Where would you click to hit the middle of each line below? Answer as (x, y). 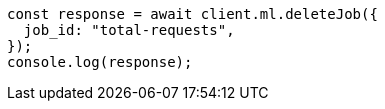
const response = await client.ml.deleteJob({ (192, 14)
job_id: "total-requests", (129, 30)
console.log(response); (100, 62)
